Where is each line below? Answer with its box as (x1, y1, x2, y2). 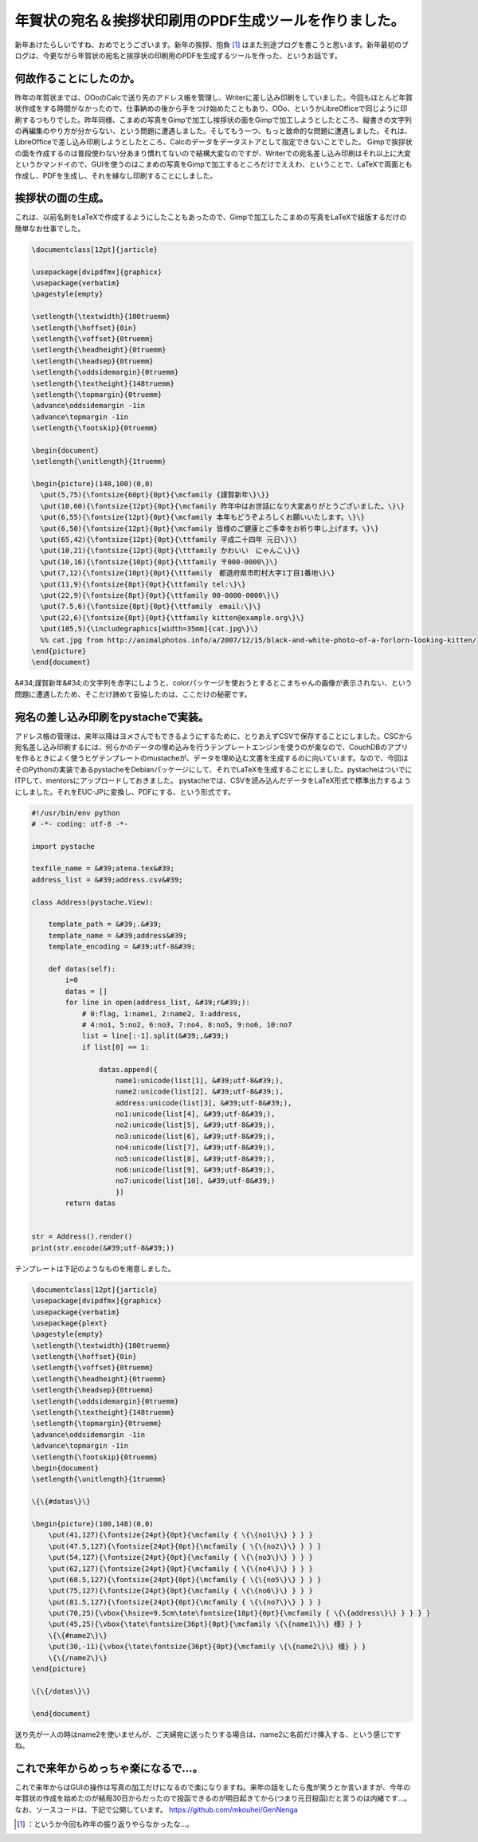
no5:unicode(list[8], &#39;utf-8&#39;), (116, 1154, 276, 1163)
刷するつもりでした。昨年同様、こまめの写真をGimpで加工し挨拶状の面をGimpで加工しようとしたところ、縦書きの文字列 (14, 115, 412, 124)
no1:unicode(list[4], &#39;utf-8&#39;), (116, 1110, 276, 1119)
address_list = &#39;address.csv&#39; (31, 875, 183, 884)
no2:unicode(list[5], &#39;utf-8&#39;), (116, 1121, 276, 1129)
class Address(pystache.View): (31, 897, 155, 906)
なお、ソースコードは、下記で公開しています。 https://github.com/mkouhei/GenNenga (14, 1805, 298, 1814)
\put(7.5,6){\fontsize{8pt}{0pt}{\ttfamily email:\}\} (40, 602, 262, 611)
